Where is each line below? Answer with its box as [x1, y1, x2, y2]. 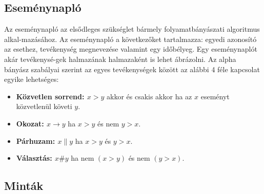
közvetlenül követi [16, 101, 72, 112]
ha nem [71, 153, 94, 163]
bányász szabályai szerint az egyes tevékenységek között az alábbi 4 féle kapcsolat [4, 63, 260, 74]
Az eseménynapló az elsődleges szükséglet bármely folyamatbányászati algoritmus [4, 24, 260, 34]
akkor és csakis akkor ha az [106, 91, 192, 101]
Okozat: [16, 118, 44, 128]
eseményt [200, 91, 230, 101]
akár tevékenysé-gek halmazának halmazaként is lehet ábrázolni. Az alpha [4, 53, 236, 64]
